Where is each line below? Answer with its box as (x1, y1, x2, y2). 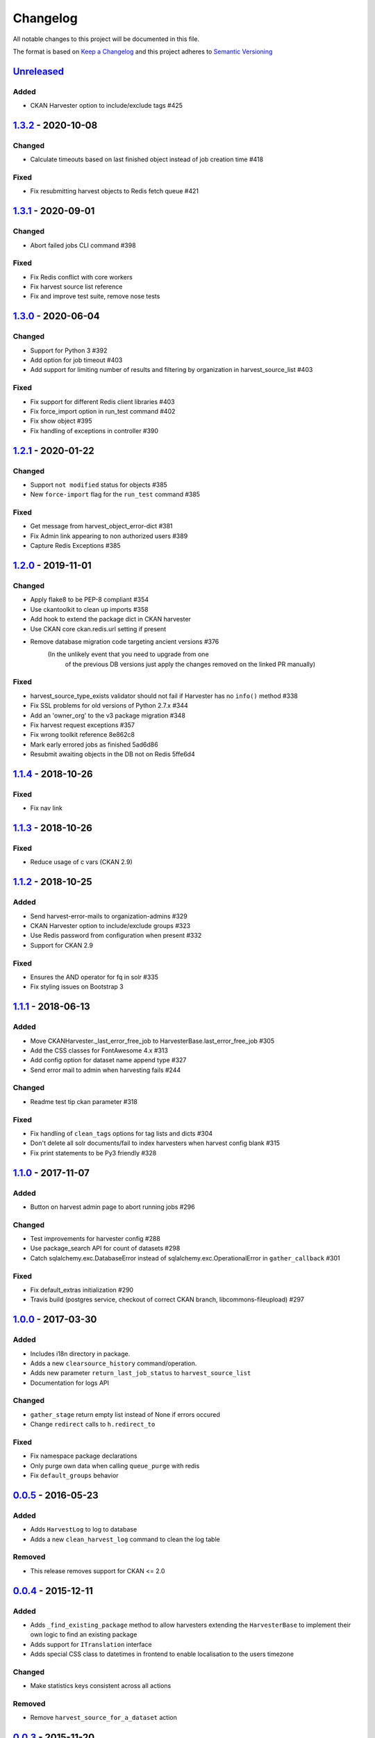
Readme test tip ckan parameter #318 (30, 1097, 138, 1105)
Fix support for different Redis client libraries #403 (30, 397, 175, 406)
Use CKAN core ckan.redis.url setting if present (30, 624, 167, 633)
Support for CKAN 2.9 (30, 941, 94, 949)
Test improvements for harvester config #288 (30, 1235, 161, 1243)
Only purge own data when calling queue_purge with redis (30, 1461, 200, 1470)
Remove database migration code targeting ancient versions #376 (30, 637, 219, 646)
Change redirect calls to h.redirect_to (30, 1420, 156, 1429)
